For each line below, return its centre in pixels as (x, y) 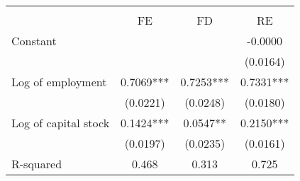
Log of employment (59, 82)
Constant (34, 41)
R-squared (37, 164)
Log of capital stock (61, 123)
